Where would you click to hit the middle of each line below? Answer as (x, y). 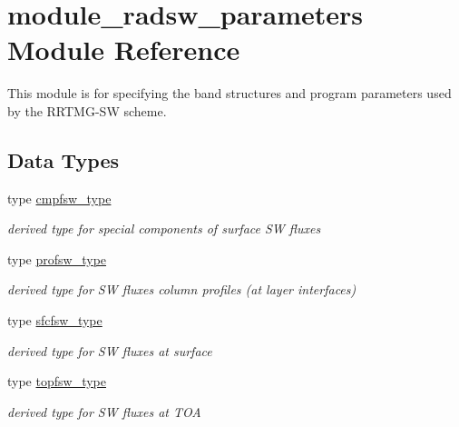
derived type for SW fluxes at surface (110, 350)
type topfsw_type (57, 381)
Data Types (63, 159)
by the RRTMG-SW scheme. (87, 110)
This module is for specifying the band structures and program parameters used (229, 93)
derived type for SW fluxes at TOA (104, 411)
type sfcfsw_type (55, 320)
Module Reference (124, 50)
